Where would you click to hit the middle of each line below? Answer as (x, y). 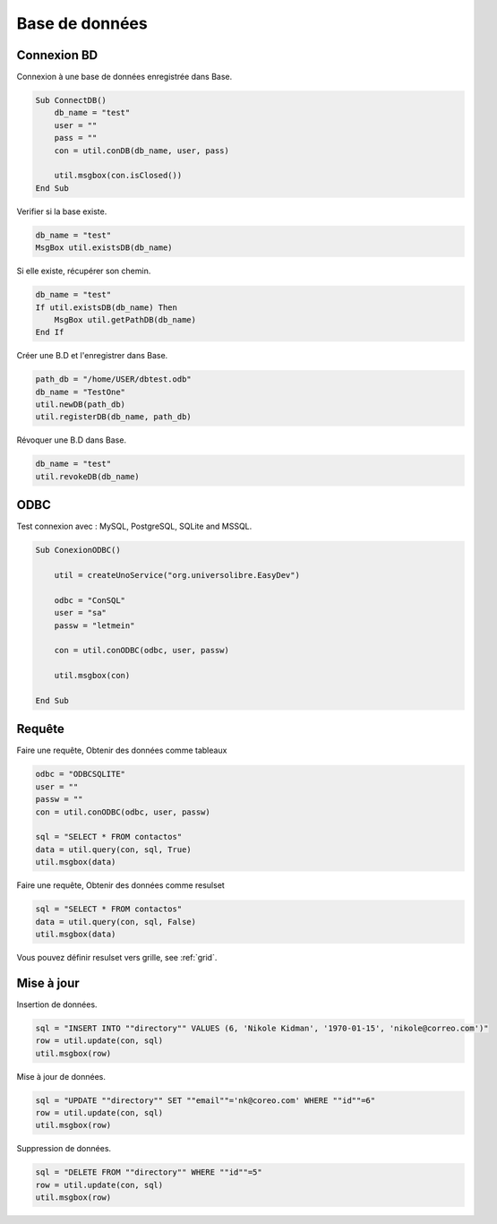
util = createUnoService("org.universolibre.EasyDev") (177, 575)
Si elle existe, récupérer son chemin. (84, 271)
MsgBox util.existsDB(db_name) (104, 248)
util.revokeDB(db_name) (88, 476)
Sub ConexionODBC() (78, 550)
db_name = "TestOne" (80, 392)
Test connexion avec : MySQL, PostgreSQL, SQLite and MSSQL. (134, 526)
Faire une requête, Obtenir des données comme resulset (121, 885)
